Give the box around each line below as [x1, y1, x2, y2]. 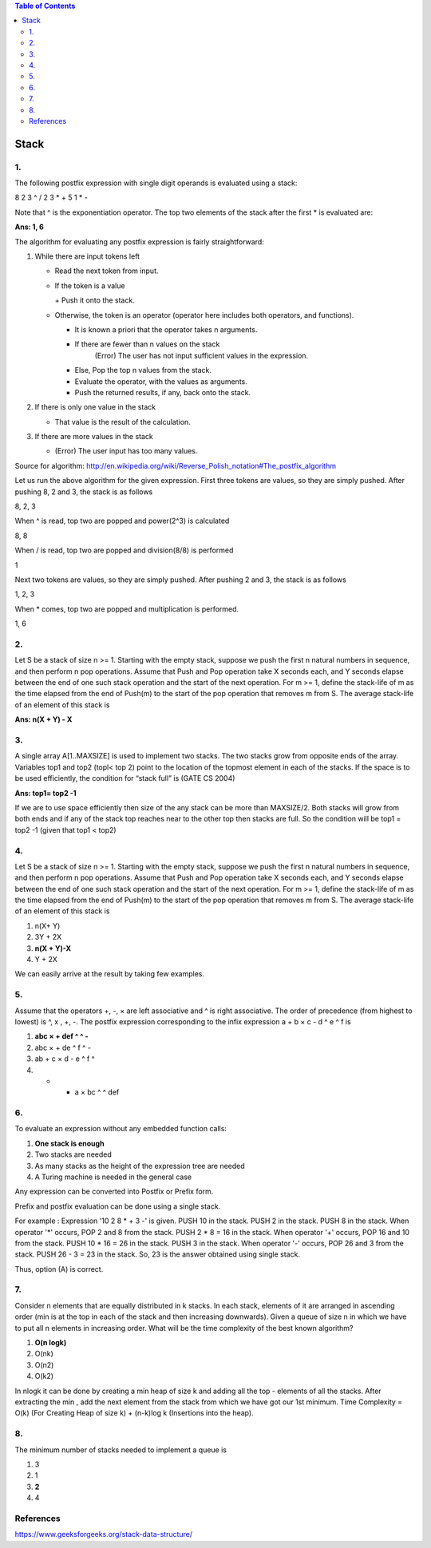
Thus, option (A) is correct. [14, 1264, 104, 1273]
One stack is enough [34, 1138, 105, 1148]
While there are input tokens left [34, 251, 140, 261]
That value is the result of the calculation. [54, 417, 191, 426]
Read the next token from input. [54, 266, 159, 275]
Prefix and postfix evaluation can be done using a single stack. [14, 1202, 221, 1211]
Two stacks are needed [34, 1150, 112, 1159]
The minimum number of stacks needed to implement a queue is [14, 1445, 227, 1455]
